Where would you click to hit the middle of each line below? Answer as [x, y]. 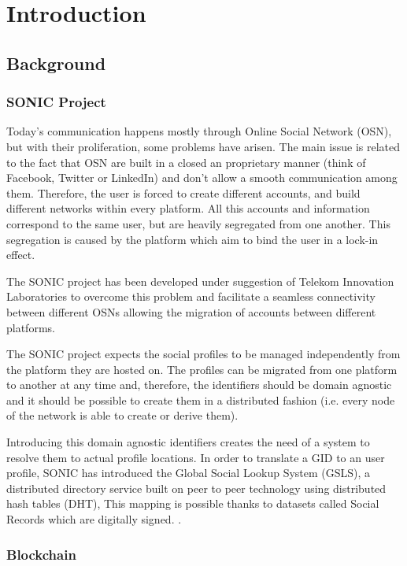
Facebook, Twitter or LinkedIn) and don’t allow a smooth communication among [202, 178]
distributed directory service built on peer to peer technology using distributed [196, 488]
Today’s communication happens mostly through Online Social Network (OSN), [199, 131]
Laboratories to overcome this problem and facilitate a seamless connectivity [191, 296]
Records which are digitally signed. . [94, 519]
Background [56, 63]
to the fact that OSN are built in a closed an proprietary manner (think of [186, 162]
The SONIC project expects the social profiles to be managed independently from [203, 354]
